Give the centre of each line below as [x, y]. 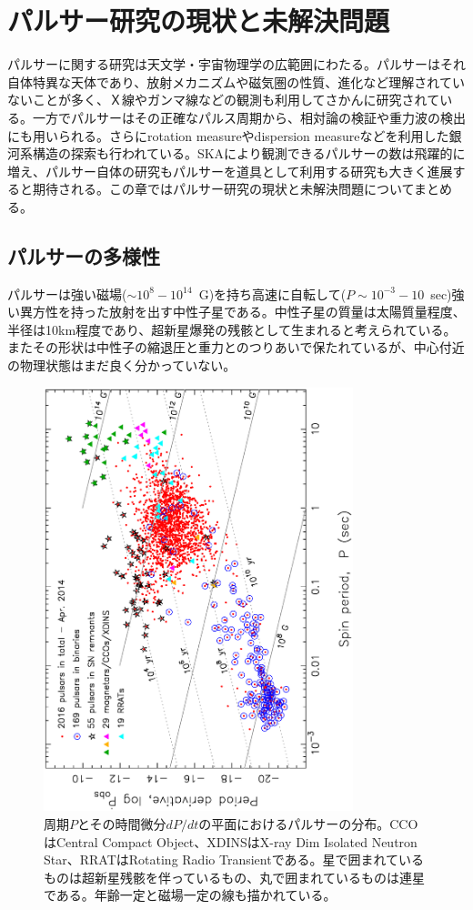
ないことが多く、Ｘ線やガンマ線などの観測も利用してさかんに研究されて [224, 100]
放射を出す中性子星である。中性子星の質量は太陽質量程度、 [287, 312]
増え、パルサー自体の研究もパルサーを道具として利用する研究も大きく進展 [230, 171]
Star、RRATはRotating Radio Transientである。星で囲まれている [234, 859]
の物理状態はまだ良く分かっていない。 [122, 365]
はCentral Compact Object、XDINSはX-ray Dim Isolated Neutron [231, 841]
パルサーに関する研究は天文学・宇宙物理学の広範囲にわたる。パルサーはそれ [236, 64]
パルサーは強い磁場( [67, 293]
